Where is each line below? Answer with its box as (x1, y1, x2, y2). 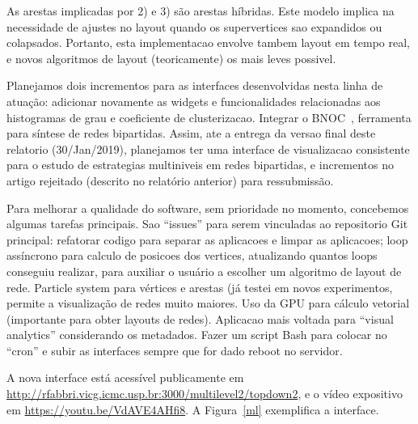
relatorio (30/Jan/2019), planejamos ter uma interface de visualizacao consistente (6, 140, 410, 157)
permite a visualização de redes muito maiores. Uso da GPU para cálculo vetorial (6, 295, 410, 312)
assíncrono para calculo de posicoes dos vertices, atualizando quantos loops (6, 247, 378, 264)
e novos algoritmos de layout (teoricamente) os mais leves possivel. (6, 49, 336, 66)
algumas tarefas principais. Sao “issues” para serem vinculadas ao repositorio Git (6, 215, 408, 232)
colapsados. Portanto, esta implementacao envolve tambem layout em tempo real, (6, 34, 410, 51)
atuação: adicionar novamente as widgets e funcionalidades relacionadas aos (6, 92, 381, 109)
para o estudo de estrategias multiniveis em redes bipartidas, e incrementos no (6, 156, 395, 173)
